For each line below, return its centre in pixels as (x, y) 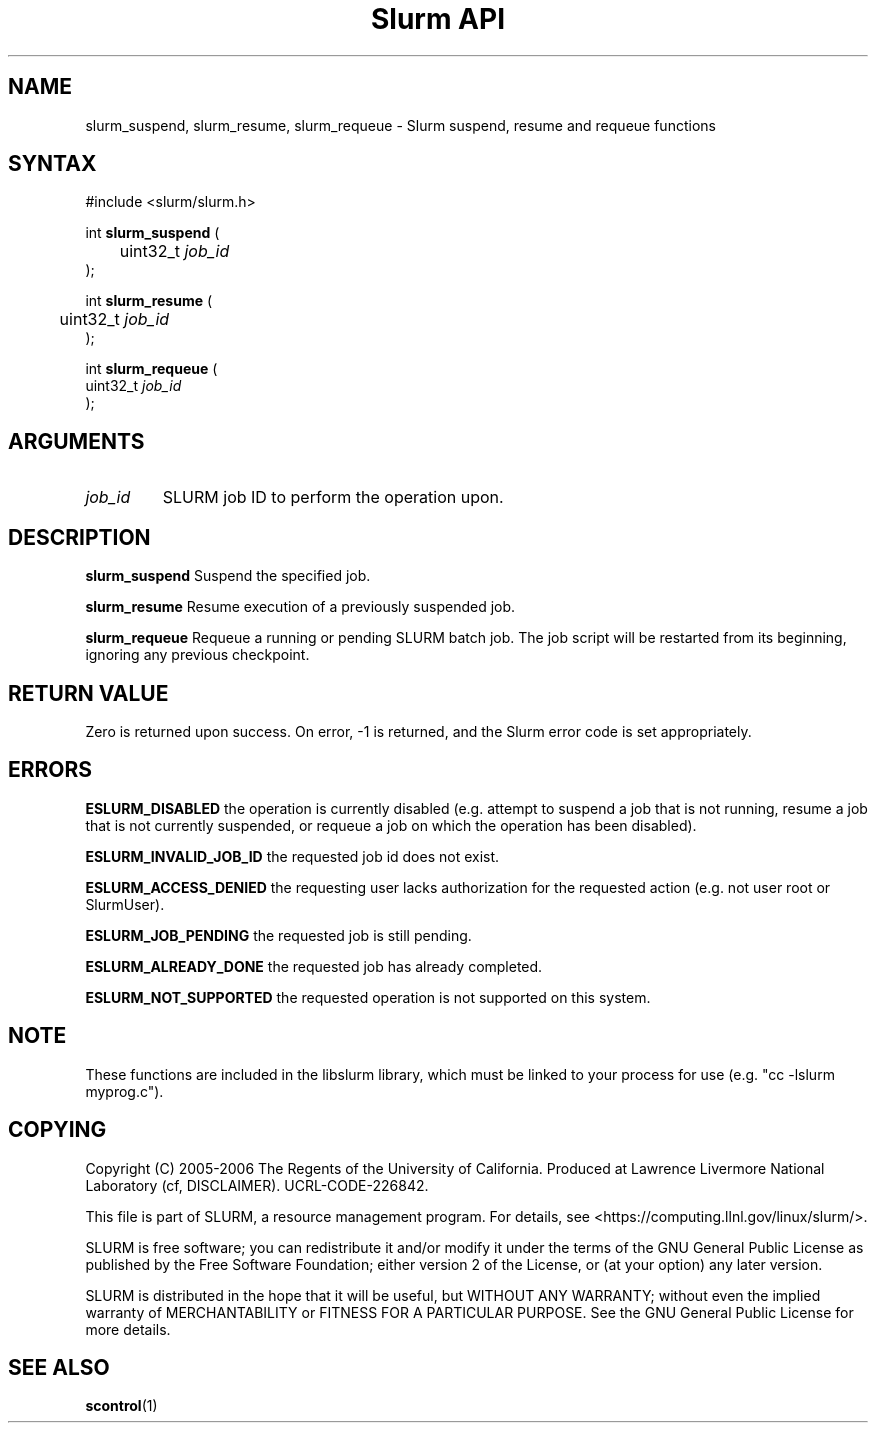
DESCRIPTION (79, 537)
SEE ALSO (59, 1367)
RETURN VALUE (88, 693)
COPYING (57, 1130)
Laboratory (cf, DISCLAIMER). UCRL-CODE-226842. (257, 1185)
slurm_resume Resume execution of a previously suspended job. (300, 607)
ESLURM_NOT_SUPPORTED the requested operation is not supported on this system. (368, 997)
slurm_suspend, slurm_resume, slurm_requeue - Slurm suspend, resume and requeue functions (400, 125)
